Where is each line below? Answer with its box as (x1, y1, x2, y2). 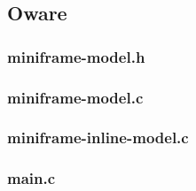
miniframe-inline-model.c (7, 126, 189, 149)
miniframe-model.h (7, 45, 145, 67)
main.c (7, 167, 56, 189)
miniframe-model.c (7, 86, 144, 108)
